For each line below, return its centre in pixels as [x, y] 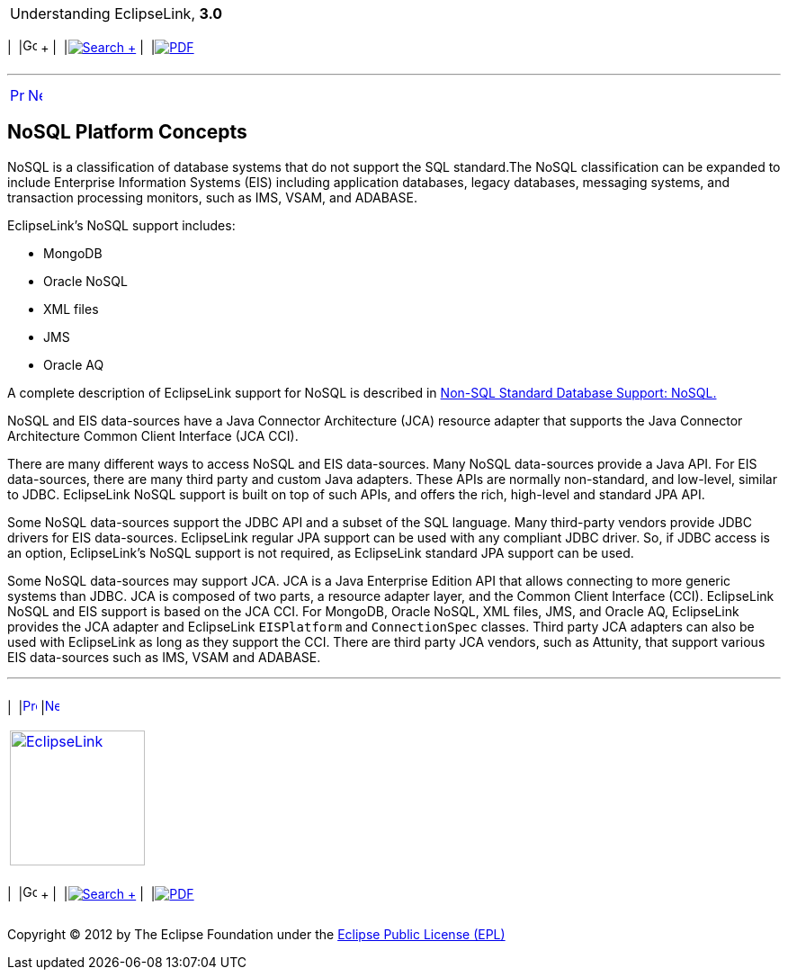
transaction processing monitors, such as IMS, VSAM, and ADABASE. [212, 197]
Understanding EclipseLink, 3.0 [116, 13]
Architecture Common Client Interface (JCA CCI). [153, 435]
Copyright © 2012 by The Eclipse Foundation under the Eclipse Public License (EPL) [256, 934]
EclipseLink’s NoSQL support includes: [121, 225]
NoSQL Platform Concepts [127, 132]
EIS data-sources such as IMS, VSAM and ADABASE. [164, 657]
